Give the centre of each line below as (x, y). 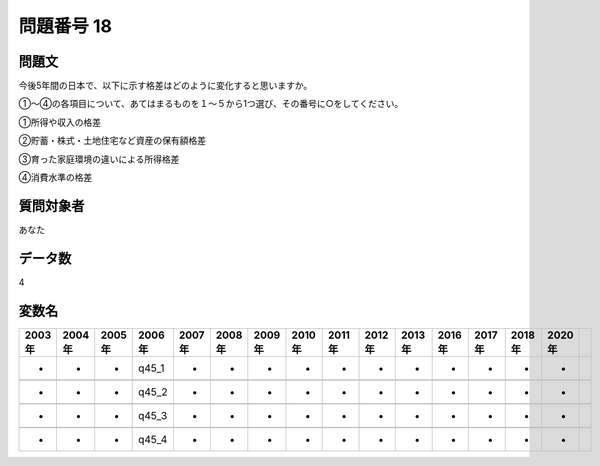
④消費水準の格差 (55, 177)
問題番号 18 (65, 26)
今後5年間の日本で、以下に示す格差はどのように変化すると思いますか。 (165, 86)
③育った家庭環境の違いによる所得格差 (99, 159)
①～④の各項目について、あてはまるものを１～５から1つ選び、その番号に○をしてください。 (211, 104)
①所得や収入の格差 (60, 122)
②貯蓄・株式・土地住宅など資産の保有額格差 (112, 141)
